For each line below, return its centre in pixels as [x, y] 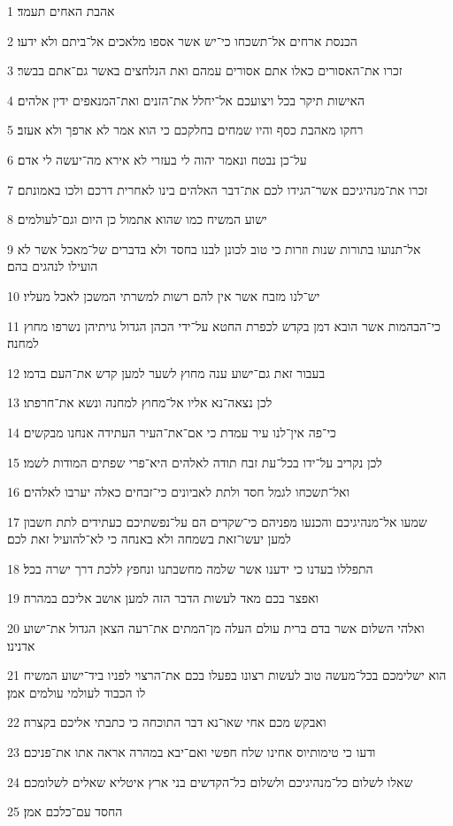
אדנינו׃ [21, 645]
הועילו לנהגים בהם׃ [53, 266]
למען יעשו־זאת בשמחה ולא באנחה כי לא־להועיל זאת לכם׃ [149, 539]
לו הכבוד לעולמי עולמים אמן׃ [77, 692]
